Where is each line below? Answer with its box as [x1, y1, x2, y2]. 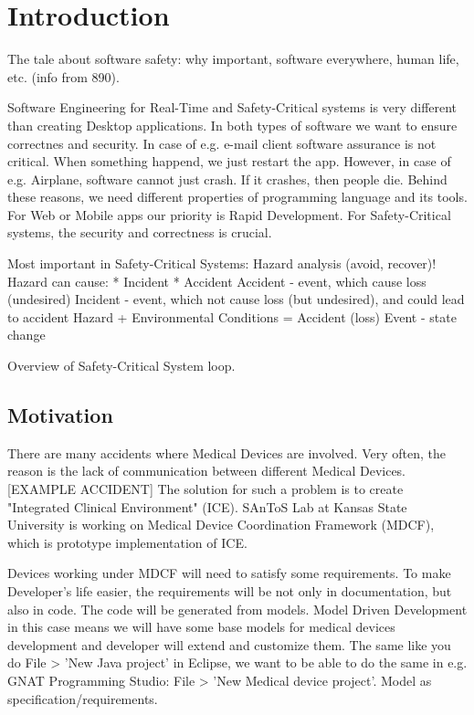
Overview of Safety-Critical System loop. [7, 356, 236, 375]
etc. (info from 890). [7, 67, 120, 86]
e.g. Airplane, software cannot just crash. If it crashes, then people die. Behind [7, 169, 448, 188]
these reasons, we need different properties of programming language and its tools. [7, 187, 468, 206]
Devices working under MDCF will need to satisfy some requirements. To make [7, 563, 451, 583]
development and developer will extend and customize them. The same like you [7, 635, 451, 654]
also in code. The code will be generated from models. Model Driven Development [7, 599, 468, 618]
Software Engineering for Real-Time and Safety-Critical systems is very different [7, 98, 458, 117]
